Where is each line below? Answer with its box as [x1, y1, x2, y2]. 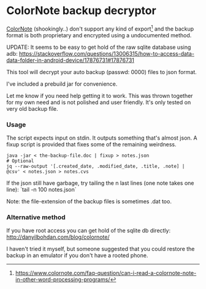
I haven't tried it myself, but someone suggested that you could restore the [6, 246, 195, 253]
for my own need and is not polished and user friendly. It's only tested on [6, 99, 191, 106]
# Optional [6, 157, 34, 164]
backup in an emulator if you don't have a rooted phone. [6, 252, 148, 259]
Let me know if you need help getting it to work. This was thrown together [6, 92, 193, 99]
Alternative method [6, 212, 66, 221]
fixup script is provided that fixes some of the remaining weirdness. [6, 140, 177, 148]
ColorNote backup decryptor [6, 4, 156, 18]
